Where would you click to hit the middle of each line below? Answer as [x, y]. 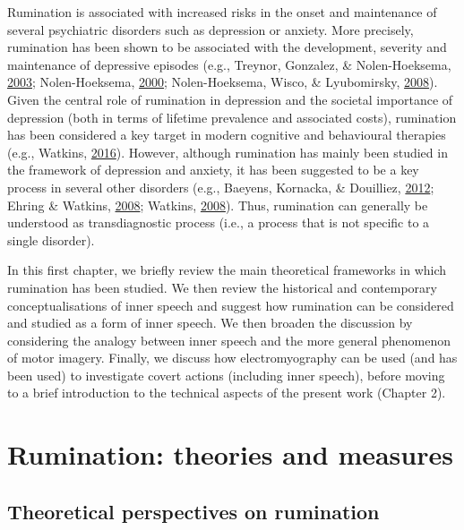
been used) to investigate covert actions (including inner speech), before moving [226, 375]
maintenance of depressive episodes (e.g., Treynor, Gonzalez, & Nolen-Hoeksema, [229, 64]
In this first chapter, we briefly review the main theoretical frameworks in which [227, 270]
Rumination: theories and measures [230, 454]
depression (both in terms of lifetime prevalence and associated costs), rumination [232, 117]
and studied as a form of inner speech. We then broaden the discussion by [210, 323]
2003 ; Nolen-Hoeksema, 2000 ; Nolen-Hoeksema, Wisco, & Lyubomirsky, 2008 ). [223, 82]
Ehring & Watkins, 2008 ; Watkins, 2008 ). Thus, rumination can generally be [218, 205]
